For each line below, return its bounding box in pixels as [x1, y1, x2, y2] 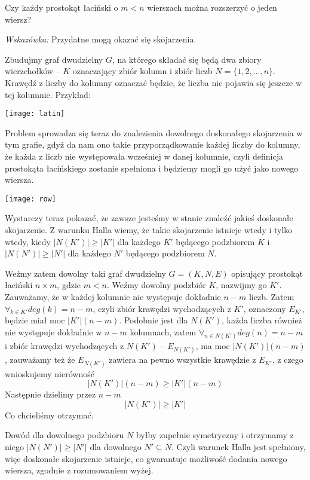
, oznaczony [243, 302, 286, 314]
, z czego [272, 353, 303, 366]
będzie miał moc [5, 314, 65, 326]
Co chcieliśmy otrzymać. [5, 408, 94, 421]
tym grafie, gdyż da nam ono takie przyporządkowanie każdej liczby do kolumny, [5, 138, 300, 151]
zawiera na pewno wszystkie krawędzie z [109, 353, 256, 366]
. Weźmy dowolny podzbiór [107, 279, 206, 291]
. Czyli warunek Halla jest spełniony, [171, 440, 306, 453]
